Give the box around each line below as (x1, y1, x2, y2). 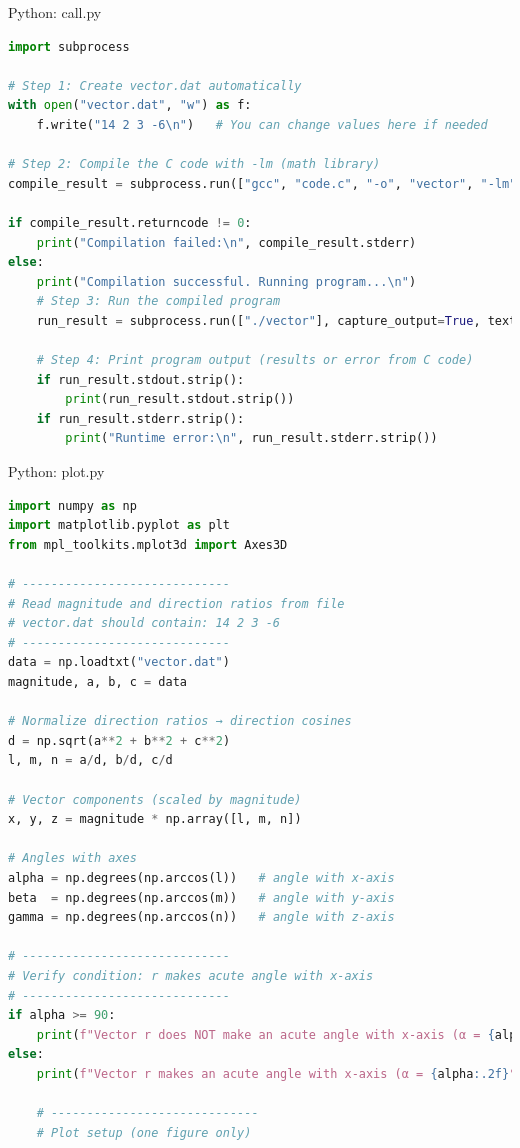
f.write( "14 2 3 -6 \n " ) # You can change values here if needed (36, 117, 488, 132)
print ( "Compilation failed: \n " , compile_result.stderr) (36, 235, 417, 250)
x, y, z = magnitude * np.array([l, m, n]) (8, 812, 302, 827)
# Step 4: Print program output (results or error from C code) (36, 353, 474, 368)
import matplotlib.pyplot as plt (8, 518, 230, 533)
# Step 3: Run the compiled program (36, 294, 281, 309)
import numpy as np (8, 498, 137, 513)
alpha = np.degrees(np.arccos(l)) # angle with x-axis (8, 870, 395, 885)
